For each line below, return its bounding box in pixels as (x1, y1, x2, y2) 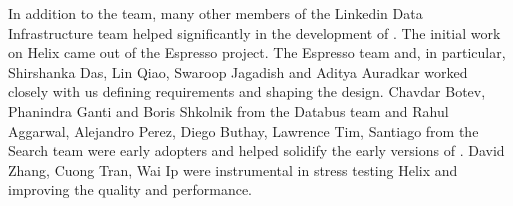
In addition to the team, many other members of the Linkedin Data (8, 3, 423, 23)
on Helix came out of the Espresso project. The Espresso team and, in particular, (8, 42, 506, 63)
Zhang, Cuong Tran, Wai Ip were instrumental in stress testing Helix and (8, 159, 458, 180)
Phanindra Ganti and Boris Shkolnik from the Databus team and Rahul (8, 100, 449, 121)
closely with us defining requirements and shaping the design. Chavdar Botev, (8, 81, 486, 102)
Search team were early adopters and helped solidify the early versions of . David (8, 140, 505, 161)
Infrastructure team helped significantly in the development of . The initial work (8, 22, 501, 43)
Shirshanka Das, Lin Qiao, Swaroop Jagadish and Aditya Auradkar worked (8, 61, 468, 82)
